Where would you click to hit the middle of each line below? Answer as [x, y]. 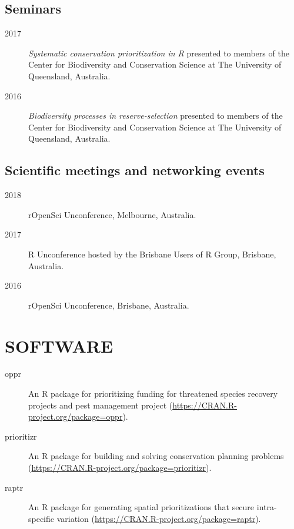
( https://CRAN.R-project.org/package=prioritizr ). [120, 467]
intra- [267, 507]
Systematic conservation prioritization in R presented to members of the [159, 53]
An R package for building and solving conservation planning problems [156, 456]
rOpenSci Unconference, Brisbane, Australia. [109, 305]
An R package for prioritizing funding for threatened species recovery [153, 394]
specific [41, 518]
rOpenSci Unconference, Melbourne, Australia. [112, 214]
